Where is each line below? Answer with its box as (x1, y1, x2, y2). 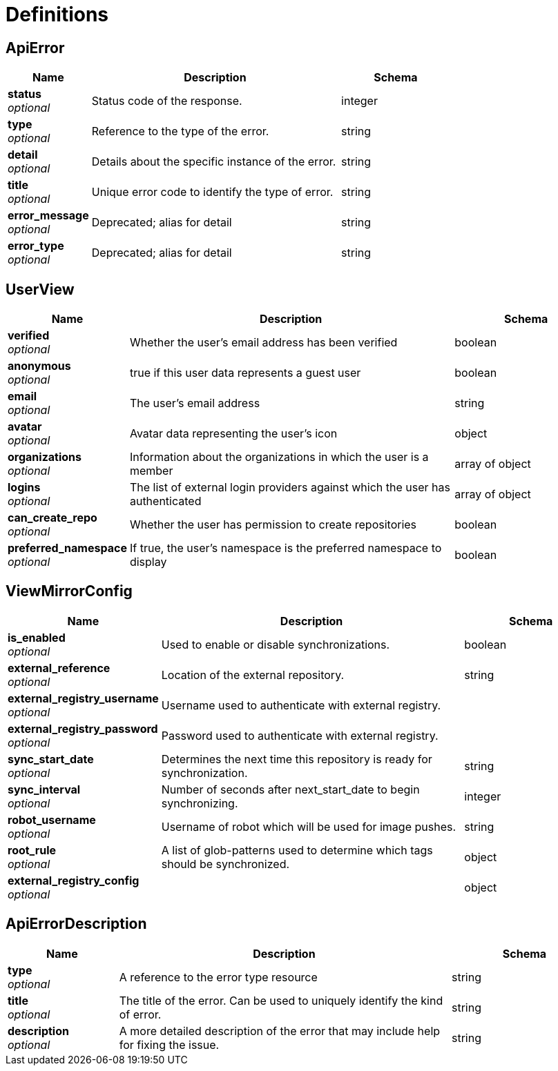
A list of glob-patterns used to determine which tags (161, 843, 433, 857)
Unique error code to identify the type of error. (91, 185, 334, 199)
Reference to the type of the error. (91, 124, 269, 139)
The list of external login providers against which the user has (129, 480, 450, 495)
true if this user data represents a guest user (129, 366, 361, 380)
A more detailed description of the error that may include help (119, 1023, 441, 1038)
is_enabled (8, 630, 66, 645)
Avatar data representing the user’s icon (129, 426, 338, 441)
